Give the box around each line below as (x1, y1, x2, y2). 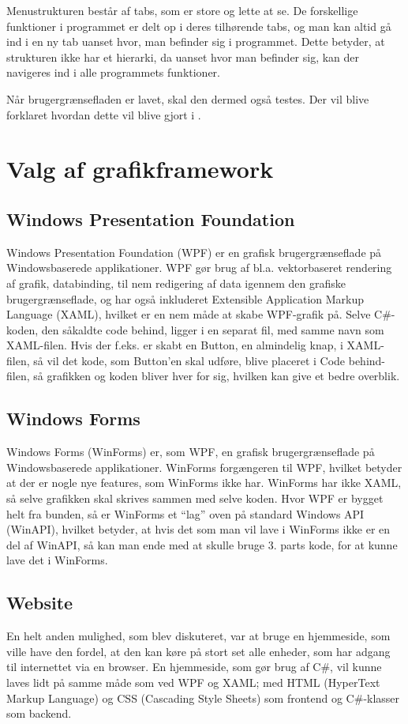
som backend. (6, 705, 72, 722)
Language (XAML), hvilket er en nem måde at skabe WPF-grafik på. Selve (6, 306, 371, 322)
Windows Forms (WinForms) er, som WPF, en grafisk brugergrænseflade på (6, 443, 375, 460)
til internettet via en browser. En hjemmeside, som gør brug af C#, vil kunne (6, 658, 382, 675)
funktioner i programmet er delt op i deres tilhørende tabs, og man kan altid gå (6, 17, 391, 34)
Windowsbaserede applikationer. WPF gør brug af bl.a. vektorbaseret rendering (6, 259, 392, 276)
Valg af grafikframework (6, 153, 274, 185)
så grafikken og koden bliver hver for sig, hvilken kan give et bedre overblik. (33, 368, 400, 384)
